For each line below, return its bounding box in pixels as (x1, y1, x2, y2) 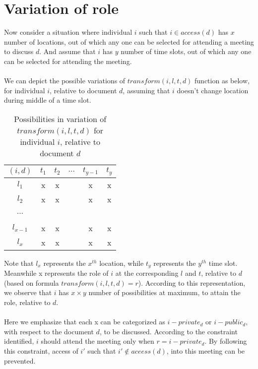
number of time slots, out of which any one (121, 46, 252, 57)
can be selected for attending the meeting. (4, 56, 132, 66)
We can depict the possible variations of (4, 75, 126, 86)
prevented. (4, 355, 36, 366)
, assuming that (123, 85, 170, 95)
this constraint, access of (4, 346, 78, 356)
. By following (204, 336, 247, 346)
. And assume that (39, 46, 96, 57)
